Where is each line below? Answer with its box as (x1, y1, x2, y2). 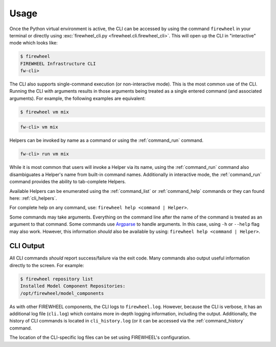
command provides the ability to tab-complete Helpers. (9, 179, 126, 185)
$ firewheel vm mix (20, 109, 69, 115)
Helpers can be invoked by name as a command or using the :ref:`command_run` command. (9, 137, 204, 143)
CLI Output (9, 242, 45, 250)
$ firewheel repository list (20, 276, 94, 281)
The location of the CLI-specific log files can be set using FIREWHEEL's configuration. (9, 334, 191, 340)
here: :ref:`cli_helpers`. (9, 195, 57, 201)
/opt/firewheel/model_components (20, 290, 104, 296)
